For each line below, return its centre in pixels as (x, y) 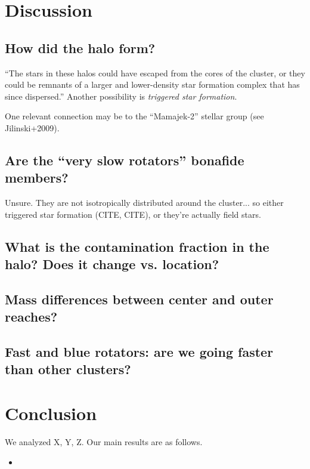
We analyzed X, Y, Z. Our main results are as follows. (104, 441)
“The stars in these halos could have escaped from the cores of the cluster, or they (155, 72)
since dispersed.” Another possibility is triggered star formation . (121, 96)
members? (37, 178)
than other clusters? (68, 369)
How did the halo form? (80, 47)
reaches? (31, 317)
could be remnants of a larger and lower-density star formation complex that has (152, 84)
